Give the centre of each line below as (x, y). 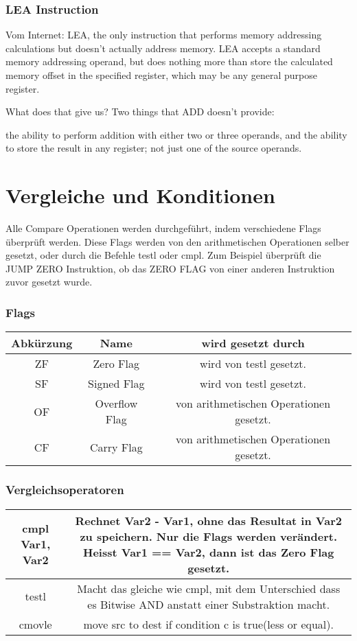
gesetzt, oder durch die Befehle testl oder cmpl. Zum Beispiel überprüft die (163, 255)
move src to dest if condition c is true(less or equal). (208, 624)
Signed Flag (116, 384)
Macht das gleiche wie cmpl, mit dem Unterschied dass (209, 588)
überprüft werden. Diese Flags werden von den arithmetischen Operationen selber (177, 241)
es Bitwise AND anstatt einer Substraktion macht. (209, 604)
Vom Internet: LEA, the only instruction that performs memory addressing (164, 35)
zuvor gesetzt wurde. (49, 282)
